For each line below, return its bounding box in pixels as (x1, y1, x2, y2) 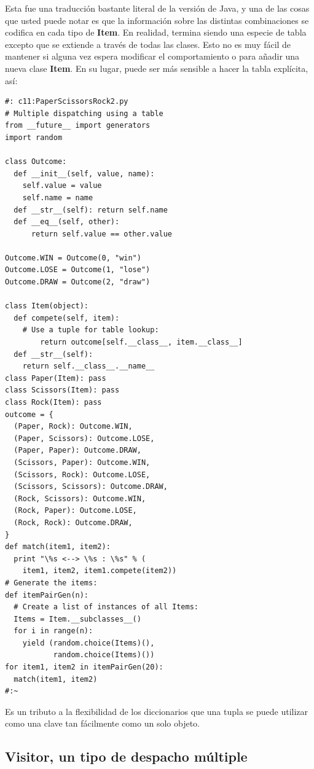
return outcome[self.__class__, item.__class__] (40, 338, 243, 347)
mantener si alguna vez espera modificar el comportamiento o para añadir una (5, 50, 300, 63)
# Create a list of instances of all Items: (14, 603, 198, 612)
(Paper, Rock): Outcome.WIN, (14, 422, 133, 431)
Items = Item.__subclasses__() (14, 614, 141, 623)
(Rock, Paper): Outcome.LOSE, (14, 506, 137, 515)
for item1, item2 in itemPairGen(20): (5, 663, 163, 672)
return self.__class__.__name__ (22, 362, 155, 371)
